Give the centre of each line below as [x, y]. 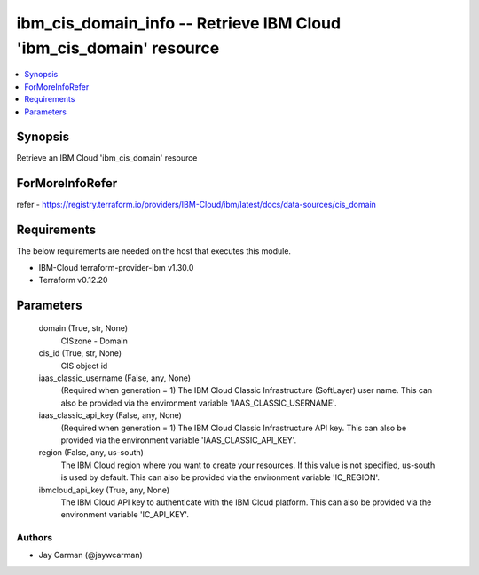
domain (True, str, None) [83, 328]
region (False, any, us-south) [91, 453]
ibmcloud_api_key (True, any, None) [104, 490]
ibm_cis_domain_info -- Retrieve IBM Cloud [179, 23]
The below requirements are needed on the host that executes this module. [154, 251]
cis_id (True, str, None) [80, 353]
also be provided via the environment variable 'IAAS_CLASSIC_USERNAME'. [199, 403]
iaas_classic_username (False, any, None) [114, 378]
